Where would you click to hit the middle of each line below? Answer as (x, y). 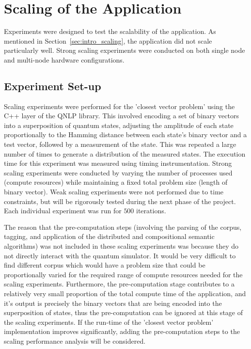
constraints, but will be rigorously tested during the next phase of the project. (120, 201)
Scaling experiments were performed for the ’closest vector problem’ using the (119, 106)
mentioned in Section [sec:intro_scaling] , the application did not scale (108, 40)
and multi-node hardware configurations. (64, 59)
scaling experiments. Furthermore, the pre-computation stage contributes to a (119, 284)
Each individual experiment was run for (63, 211)
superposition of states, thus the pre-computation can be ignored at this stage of (123, 312)
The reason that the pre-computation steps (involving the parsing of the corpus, (123, 227)
